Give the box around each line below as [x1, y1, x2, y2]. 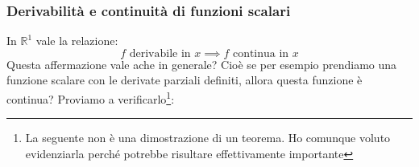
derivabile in [129, 47, 191, 59]
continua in [232, 47, 289, 59]
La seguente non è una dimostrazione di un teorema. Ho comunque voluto [25, 129, 391, 146]
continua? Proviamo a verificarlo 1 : [6, 88, 175, 107]
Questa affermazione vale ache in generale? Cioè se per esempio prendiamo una [6, 55, 397, 72]
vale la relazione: [35, 32, 118, 49]
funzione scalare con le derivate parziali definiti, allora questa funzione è [6, 71, 363, 88]
